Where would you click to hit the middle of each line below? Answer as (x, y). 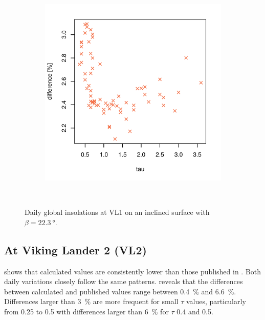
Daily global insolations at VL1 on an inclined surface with (117, 212)
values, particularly (216, 301)
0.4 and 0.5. (195, 311)
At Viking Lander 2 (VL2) (75, 249)
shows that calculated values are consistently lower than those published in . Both (133, 271)
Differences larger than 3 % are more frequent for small (91, 301)
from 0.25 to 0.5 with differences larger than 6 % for (86, 311)
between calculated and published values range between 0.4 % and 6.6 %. (120, 291)
